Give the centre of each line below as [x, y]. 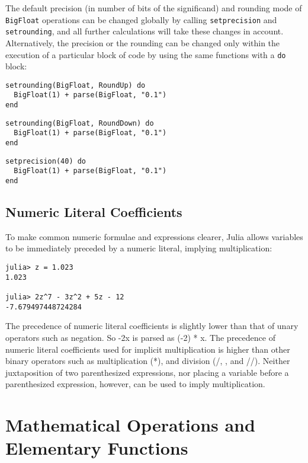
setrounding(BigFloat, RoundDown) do [80, 123]
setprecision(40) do [46, 161]
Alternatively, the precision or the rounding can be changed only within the [143, 42]
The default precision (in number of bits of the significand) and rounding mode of [154, 8]
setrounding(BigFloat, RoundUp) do [76, 85]
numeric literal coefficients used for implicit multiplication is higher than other [148, 349]
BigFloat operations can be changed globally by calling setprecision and [141, 19]
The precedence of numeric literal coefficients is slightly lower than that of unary [152, 326]
